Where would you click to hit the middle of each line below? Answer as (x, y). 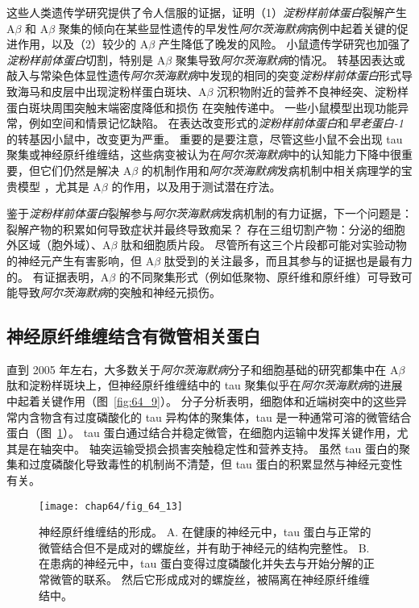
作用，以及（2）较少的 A (83, 44)
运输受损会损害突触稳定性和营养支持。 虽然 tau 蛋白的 (255, 448)
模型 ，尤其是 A (59, 186)
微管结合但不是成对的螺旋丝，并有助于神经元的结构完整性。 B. (204, 547)
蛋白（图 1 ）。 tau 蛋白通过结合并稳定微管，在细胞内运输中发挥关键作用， (202, 433)
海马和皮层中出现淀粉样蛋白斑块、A (112, 91)
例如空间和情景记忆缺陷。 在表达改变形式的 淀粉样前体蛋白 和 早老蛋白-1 (216, 123)
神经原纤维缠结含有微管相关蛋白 (133, 336)
